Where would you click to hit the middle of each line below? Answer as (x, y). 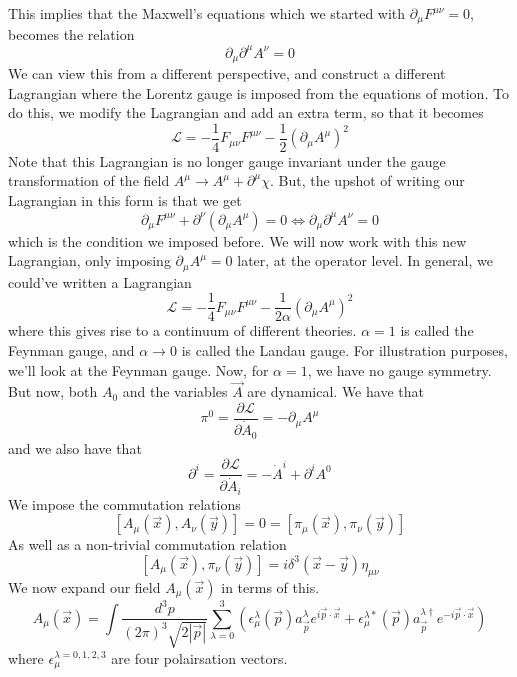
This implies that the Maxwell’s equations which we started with (207, 13)
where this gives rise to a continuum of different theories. (182, 330)
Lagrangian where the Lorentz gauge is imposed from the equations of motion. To (258, 92)
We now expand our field (84, 586)
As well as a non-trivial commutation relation (147, 544)
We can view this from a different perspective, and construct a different (227, 73)
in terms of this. (270, 586)
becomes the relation (71, 34)
